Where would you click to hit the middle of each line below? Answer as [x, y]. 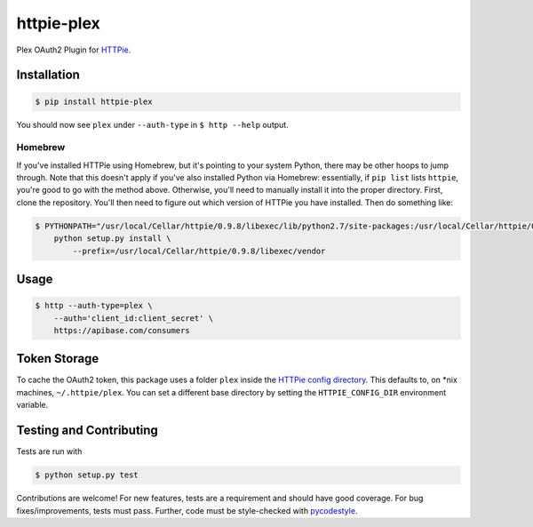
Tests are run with [49, 451]
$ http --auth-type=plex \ [94, 306]
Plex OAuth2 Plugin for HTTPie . [74, 50]
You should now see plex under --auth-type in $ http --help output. [152, 124]
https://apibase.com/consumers [122, 330]
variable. [32, 405]
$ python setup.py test [87, 475]
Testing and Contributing [88, 431]
